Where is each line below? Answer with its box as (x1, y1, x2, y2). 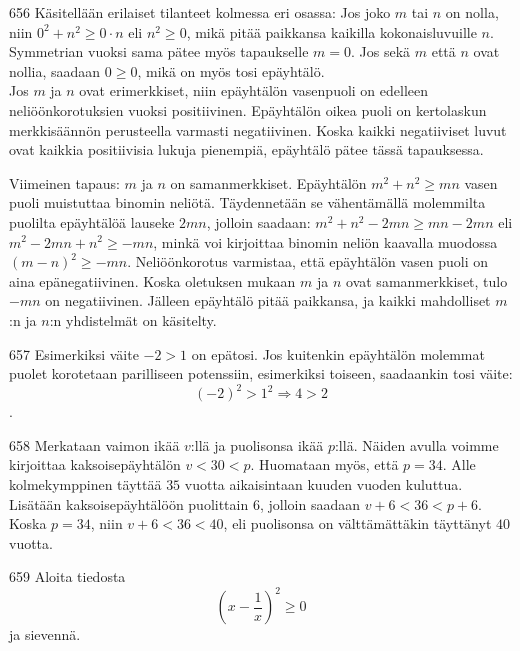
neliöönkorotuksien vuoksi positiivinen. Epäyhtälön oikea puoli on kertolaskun (9, 99, 487, 120)
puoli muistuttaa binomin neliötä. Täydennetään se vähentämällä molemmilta (9, 192, 486, 213)
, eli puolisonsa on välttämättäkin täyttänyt (223, 513, 492, 534)
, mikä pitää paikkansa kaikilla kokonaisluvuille (186, 21, 477, 42)
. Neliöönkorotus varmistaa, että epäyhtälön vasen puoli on (127, 251, 489, 272)
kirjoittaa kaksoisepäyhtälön (9, 454, 181, 475)
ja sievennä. (9, 624, 81, 645)
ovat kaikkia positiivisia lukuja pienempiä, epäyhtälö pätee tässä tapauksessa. (9, 139, 484, 160)
